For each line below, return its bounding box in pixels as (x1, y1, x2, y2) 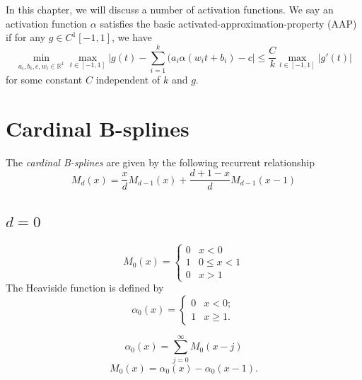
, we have (112, 30, 152, 45)
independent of (95, 71, 160, 86)
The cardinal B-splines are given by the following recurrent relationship (6, 154, 315, 169)
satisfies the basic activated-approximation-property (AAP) (100, 16, 357, 30)
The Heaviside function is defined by (6, 280, 164, 295)
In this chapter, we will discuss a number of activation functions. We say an (6, 2, 334, 16)
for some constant (6, 71, 83, 86)
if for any (6, 30, 46, 45)
